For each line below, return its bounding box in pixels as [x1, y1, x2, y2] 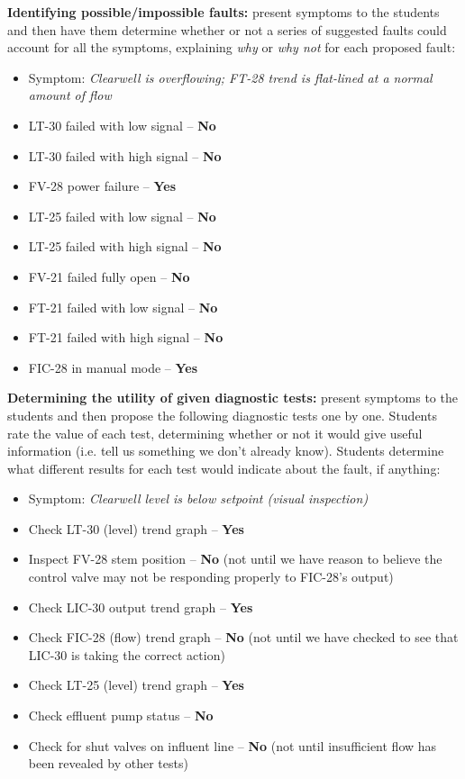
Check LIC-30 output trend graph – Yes [28, 597, 253, 616]
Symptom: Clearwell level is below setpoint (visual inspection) [28, 489, 369, 508]
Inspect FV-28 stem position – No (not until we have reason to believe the [28, 549, 442, 568]
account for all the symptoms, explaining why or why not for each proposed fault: [7, 38, 456, 57]
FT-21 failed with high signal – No [28, 328, 223, 347]
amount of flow [28, 86, 112, 104]
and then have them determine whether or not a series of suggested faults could [7, 20, 447, 39]
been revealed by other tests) [28, 754, 188, 773]
